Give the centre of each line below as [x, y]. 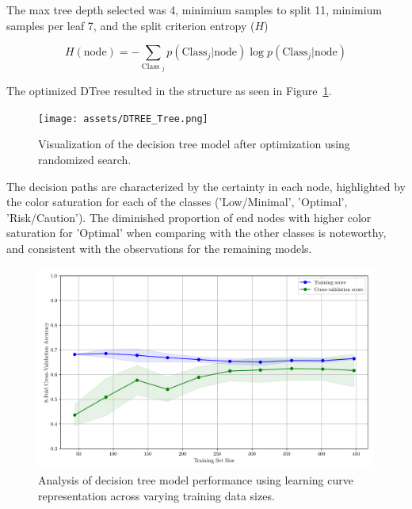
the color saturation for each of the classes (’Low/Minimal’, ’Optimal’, [177, 202]
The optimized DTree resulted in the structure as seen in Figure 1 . [169, 91]
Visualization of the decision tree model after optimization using [194, 144]
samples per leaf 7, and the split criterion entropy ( [131, 25]
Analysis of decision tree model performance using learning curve [196, 480]
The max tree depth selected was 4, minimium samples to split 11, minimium [195, 10]
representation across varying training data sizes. [156, 495]
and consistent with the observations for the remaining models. [159, 248]
